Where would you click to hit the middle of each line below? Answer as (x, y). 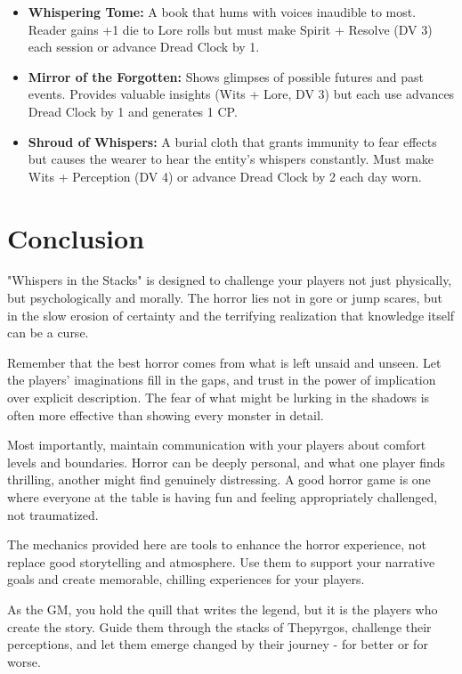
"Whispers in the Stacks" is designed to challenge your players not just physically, (230, 280)
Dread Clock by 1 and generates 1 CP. (133, 111)
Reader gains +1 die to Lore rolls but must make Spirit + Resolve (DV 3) (230, 29)
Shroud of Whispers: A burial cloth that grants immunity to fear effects (232, 141)
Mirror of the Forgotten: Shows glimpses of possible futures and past (226, 76)
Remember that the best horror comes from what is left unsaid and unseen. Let (224, 362)
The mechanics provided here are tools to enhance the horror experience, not (217, 544)
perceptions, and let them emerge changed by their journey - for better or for (218, 644)
